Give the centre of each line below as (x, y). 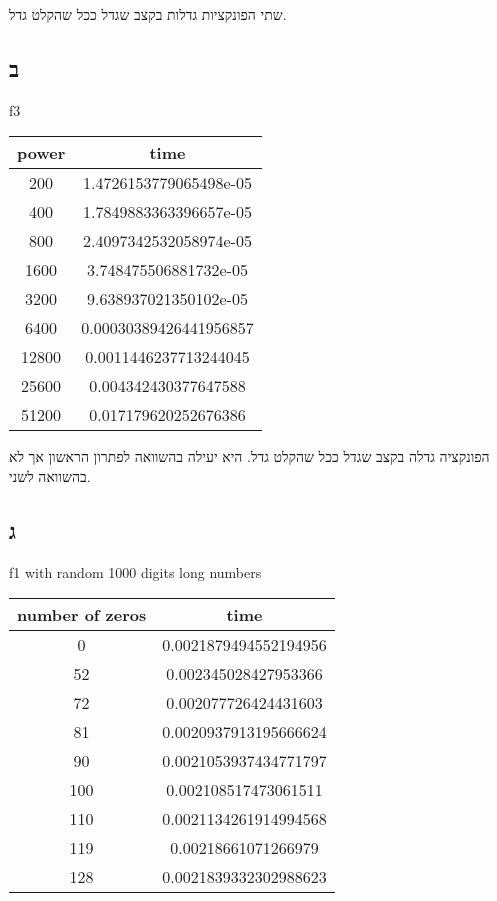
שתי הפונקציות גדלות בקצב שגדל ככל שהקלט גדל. (148, 14)
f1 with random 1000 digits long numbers (135, 571)
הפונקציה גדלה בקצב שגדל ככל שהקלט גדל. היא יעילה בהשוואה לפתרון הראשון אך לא (249, 456)
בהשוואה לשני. (50, 475)
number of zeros (82, 615)
